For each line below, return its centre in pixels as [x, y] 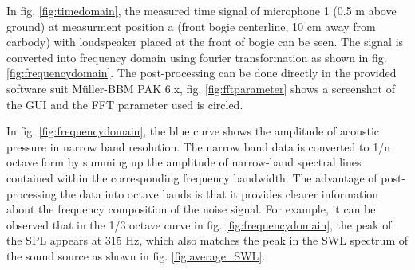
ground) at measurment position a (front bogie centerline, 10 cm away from [191, 26]
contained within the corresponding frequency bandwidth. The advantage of [192, 177]
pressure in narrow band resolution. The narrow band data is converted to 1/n [198, 146]
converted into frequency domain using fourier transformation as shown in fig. [197, 57]
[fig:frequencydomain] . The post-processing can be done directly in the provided [202, 73]
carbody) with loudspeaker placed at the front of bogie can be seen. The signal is [205, 42]
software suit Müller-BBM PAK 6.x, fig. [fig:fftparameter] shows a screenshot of [201, 88]
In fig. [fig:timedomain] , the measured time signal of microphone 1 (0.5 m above [202, 10]
